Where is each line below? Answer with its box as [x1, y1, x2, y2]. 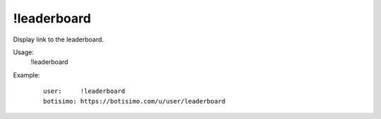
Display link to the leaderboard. [13, 35, 104, 44]
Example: [13, 70, 40, 79]
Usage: [13, 48, 35, 56]
